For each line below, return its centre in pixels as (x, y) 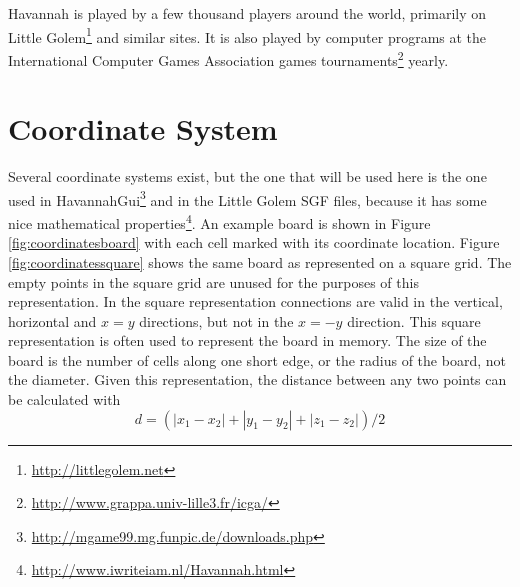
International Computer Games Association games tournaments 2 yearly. (228, 58)
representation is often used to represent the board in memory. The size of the (247, 340)
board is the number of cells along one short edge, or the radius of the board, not (257, 359)
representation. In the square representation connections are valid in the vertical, (255, 301)
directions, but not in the (216, 320)
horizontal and (52, 320)
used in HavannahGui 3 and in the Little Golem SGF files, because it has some (247, 198)
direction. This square (414, 320)
